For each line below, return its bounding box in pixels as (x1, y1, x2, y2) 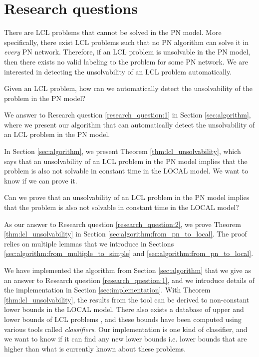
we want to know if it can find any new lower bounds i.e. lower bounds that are (4, 333, 247, 344)
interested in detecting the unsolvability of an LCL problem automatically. (4, 66, 232, 76)
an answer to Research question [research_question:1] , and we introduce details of (4, 274, 255, 285)
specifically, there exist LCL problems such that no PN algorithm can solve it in (4, 36, 249, 47)
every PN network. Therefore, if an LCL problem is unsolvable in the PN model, (4, 46, 251, 57)
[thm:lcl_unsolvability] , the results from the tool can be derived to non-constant (4, 294, 250, 304)
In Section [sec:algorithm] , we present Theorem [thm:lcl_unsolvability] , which (4, 146, 241, 156)
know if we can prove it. (4, 175, 77, 185)
